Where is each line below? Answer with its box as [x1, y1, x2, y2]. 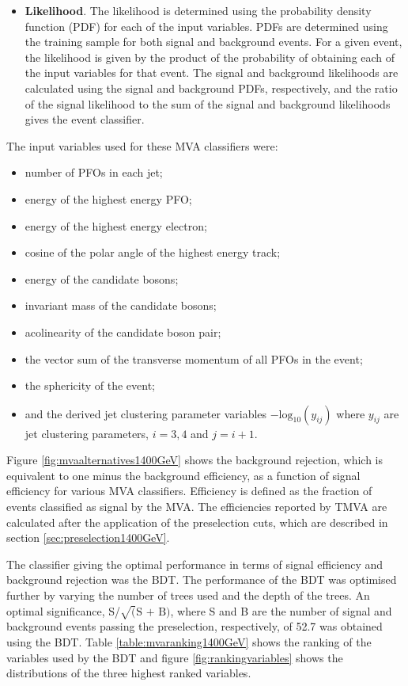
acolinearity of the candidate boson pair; [25, 323, 221, 340]
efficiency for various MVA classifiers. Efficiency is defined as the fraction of [6, 482, 372, 499]
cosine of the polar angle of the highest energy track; [25, 244, 281, 261]
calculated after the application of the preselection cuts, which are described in [6, 513, 388, 530]
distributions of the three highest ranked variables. [6, 665, 251, 681]
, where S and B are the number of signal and [170, 602, 392, 619]
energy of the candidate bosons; [25, 270, 179, 287]
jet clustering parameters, [25, 425, 149, 441]
